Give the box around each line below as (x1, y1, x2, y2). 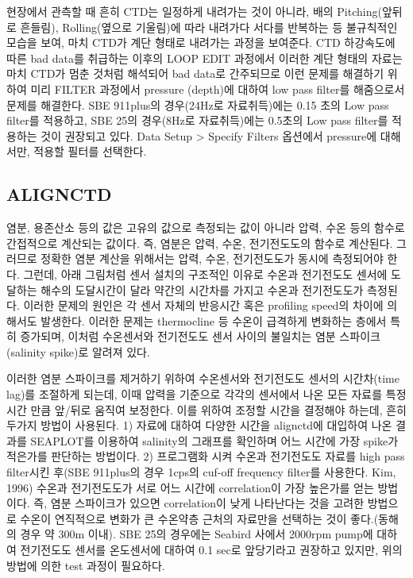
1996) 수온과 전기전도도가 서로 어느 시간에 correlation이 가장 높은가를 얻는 (6, 479, 374, 495)
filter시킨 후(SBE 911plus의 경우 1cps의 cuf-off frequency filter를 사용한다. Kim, (6, 464, 396, 480)
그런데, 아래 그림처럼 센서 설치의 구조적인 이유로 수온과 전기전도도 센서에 (23, 265, 388, 282)
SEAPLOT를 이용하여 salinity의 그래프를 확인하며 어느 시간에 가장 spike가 (30, 432, 399, 449)
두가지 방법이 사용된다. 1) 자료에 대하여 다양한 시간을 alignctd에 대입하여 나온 (6, 417, 392, 433)
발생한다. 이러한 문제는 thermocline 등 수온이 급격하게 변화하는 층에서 (41, 312, 387, 329)
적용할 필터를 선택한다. (33, 143, 147, 160)
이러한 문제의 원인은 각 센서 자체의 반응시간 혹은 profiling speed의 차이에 (23, 297, 384, 314)
